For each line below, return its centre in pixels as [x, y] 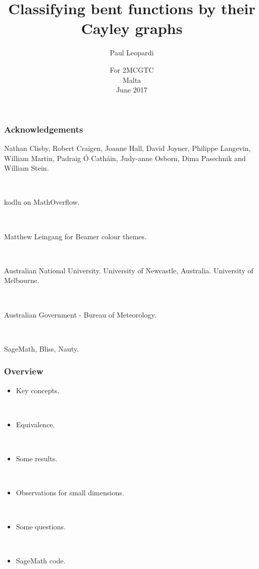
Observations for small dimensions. [70, 493]
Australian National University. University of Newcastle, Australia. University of [129, 270]
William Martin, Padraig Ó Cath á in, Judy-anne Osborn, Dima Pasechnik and [125, 158]
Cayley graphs [132, 28]
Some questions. [41, 527]
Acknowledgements [44, 129]
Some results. [36, 458]
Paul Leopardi [132, 53]
